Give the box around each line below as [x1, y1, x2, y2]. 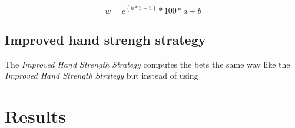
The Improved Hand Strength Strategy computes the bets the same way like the [5, 58, 290, 70]
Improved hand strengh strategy [5, 30, 206, 48]
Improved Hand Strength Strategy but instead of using [5, 69, 198, 82]
